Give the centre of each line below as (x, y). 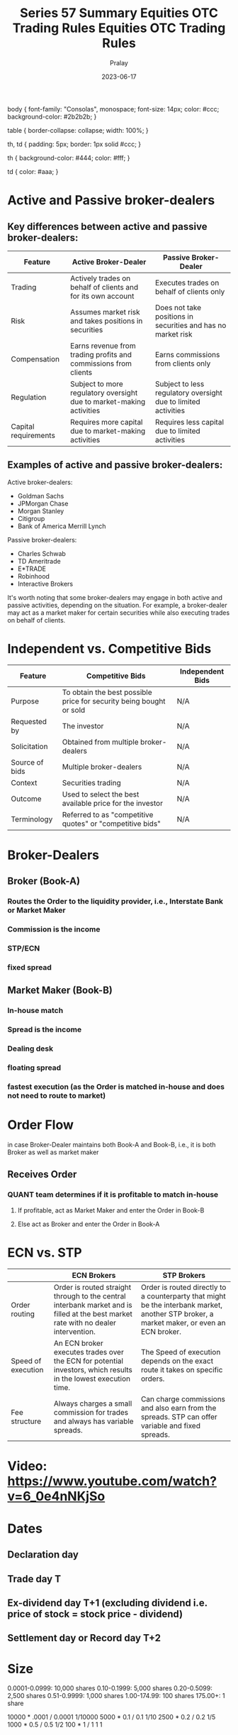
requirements (33, 435)
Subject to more (97, 383)
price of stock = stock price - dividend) (95, 1614)
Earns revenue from (103, 346)
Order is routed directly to (183, 1287)
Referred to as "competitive (108, 814)
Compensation (35, 359)
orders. (153, 1379)
